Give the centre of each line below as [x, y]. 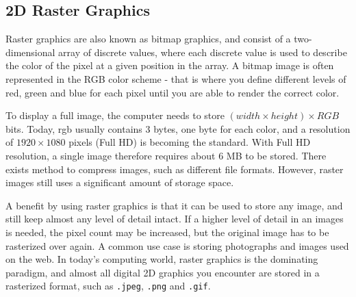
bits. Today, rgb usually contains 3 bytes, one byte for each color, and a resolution [178, 128]
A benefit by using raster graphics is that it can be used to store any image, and [174, 205]
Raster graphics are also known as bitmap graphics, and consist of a [148, 39]
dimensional [30, 52]
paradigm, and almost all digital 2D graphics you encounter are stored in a [163, 272]
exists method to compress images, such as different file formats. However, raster [175, 169]
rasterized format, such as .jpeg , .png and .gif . [108, 286]
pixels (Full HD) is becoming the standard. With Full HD [190, 142]
